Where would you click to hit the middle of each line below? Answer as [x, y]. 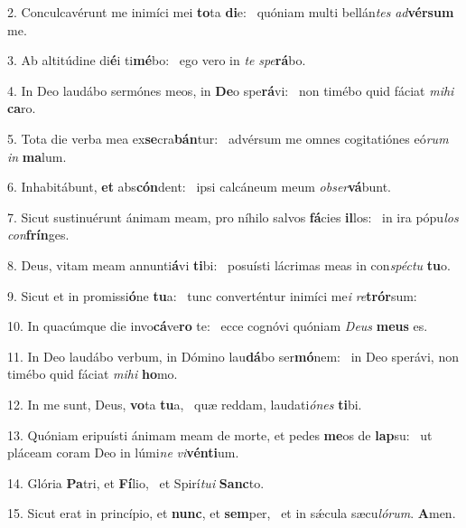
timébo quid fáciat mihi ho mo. [93, 374]
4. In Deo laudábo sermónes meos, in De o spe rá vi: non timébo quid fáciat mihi [231, 90]
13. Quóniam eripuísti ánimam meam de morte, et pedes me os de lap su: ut [220, 434]
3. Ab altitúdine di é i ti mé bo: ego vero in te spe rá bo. [157, 60]
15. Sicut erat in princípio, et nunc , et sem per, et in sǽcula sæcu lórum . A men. [232, 513]
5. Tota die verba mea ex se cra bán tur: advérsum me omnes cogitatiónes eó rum [228, 138]
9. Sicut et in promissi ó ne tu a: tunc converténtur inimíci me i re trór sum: [212, 295]
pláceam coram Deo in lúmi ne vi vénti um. [123, 453]
